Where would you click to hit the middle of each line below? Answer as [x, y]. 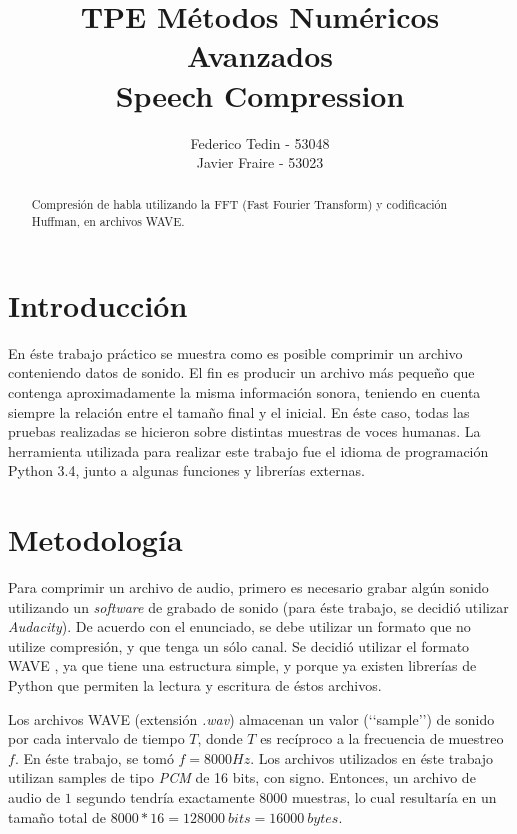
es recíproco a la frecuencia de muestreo [382, 738]
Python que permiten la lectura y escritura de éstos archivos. [195, 684]
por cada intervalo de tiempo [96, 738]
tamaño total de [57, 816]
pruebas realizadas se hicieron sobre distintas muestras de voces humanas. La [244, 431]
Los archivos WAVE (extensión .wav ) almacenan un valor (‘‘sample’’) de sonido [251, 718]
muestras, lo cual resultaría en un [394, 796]
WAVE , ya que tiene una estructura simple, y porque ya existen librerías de [242, 665]
